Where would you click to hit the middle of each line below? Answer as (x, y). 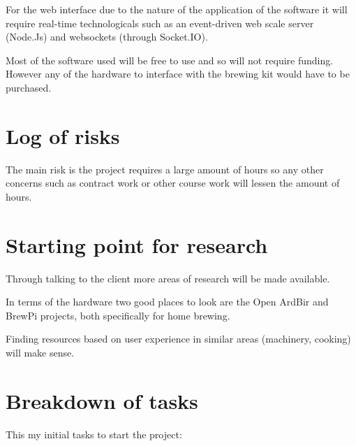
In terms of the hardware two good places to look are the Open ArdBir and (167, 302)
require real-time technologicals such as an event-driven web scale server (160, 23)
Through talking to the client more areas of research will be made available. (168, 278)
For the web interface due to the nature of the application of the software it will (177, 9)
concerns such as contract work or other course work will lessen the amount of (173, 183)
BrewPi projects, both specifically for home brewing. (118, 315)
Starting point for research (137, 244)
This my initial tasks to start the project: (94, 434)
